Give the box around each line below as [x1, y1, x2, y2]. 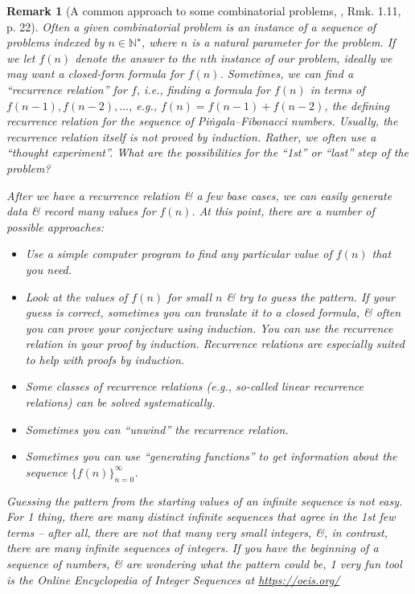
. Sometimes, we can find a [220, 65, 354, 82]
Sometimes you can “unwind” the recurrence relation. [25, 420, 289, 437]
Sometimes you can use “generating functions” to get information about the [25, 448, 397, 465]
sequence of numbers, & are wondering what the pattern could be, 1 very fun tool [6, 555, 402, 572]
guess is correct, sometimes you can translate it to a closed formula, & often [25, 304, 401, 321]
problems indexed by [6, 34, 105, 51]
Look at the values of [25, 288, 128, 305]
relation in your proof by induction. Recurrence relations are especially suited [25, 335, 405, 352]
